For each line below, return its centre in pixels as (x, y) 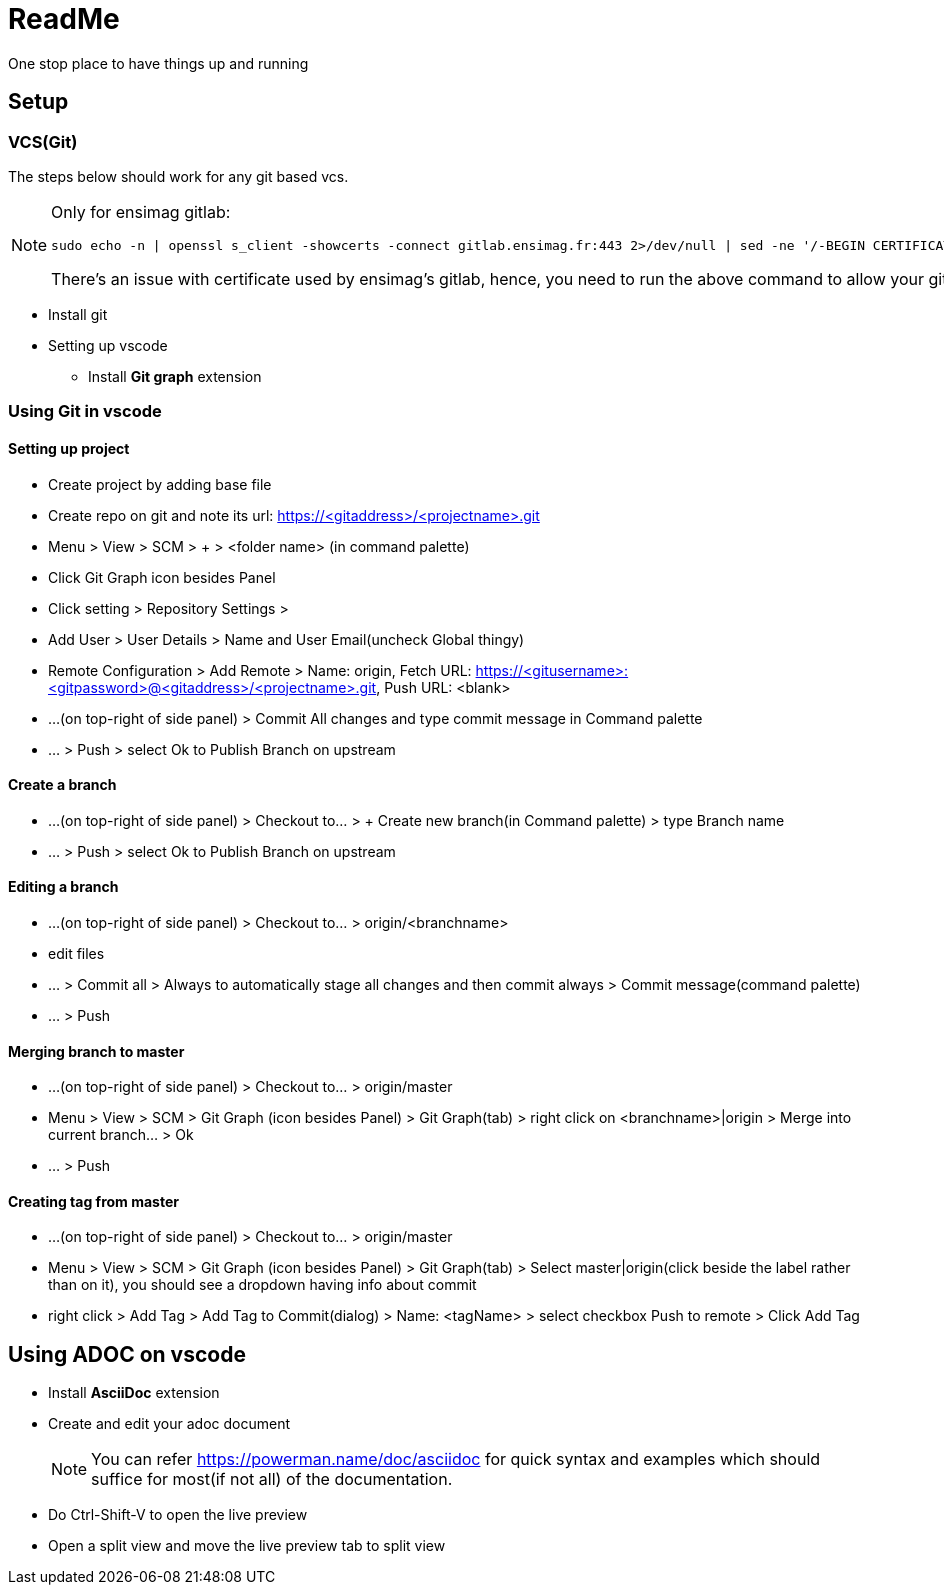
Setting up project (69, 448)
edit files (76, 953)
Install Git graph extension (175, 376)
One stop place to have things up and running (158, 63)
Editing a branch (63, 887)
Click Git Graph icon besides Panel (162, 577)
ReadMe (64, 19)
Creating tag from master (93, 1201)
